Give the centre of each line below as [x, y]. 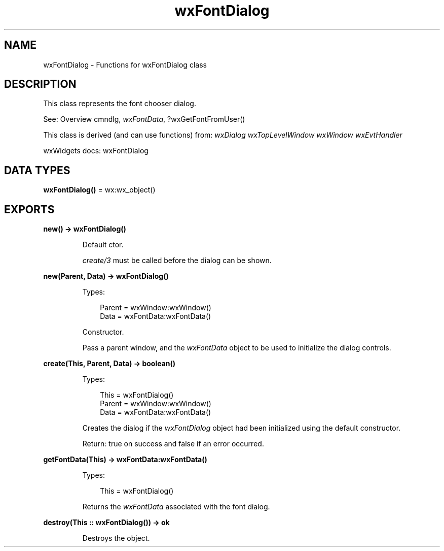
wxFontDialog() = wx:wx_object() [99, 190]
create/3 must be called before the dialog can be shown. [177, 261]
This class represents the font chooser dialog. [120, 104]
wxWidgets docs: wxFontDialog [96, 151]
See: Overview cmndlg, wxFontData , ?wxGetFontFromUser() [144, 119]
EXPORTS [29, 209]
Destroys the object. [116, 538]
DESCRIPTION [40, 84]
